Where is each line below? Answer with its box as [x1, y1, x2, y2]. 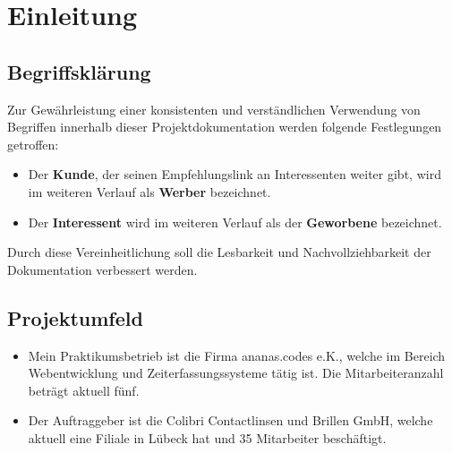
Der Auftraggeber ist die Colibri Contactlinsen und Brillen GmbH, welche [28, 411, 433, 430]
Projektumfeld [7, 303, 143, 331]
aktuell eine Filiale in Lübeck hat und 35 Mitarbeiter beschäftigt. [28, 428, 387, 447]
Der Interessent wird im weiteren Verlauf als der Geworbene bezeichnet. [28, 212, 442, 231]
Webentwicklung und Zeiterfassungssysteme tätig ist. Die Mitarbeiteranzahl [28, 363, 444, 382]
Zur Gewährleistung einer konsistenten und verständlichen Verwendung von [7, 99, 421, 118]
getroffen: [7, 134, 59, 153]
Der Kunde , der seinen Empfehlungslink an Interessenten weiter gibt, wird [28, 165, 441, 184]
